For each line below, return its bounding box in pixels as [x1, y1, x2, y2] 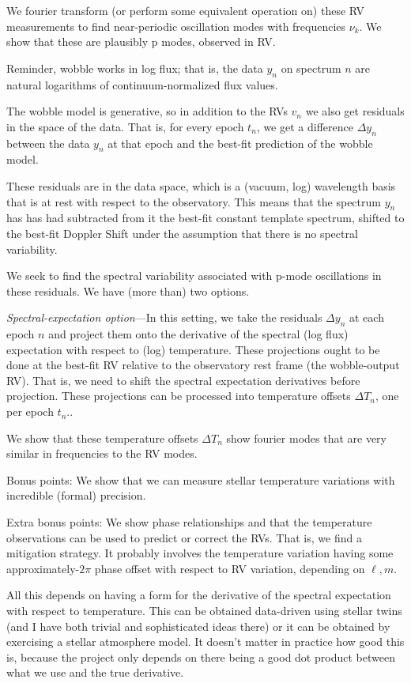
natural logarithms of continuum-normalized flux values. [6, 76, 278, 92]
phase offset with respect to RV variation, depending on [94, 560, 365, 576]
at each [349, 309, 384, 326]
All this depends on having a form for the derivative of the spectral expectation [6, 587, 391, 603]
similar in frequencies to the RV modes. [6, 445, 198, 462]
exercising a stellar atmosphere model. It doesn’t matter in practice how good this [6, 633, 405, 650]
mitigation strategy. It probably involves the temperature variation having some [6, 545, 394, 561]
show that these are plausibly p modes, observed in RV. [6, 33, 276, 50]
